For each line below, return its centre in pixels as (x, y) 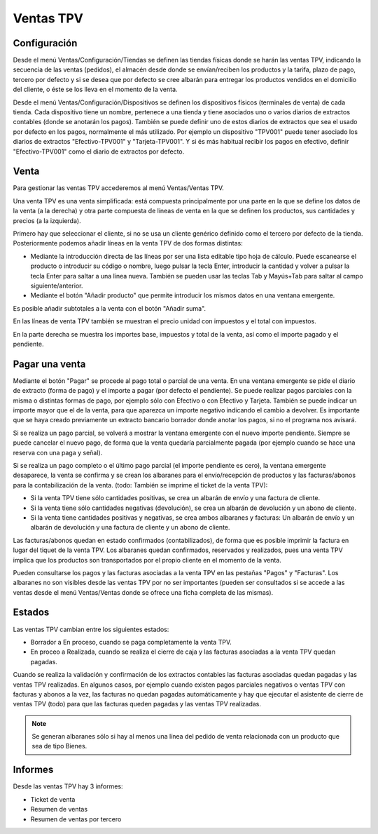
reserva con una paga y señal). (58, 452)
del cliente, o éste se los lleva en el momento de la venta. (95, 89)
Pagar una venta (49, 364)
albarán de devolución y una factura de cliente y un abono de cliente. (130, 527)
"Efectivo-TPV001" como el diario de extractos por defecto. (99, 152)
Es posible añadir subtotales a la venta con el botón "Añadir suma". (110, 308)
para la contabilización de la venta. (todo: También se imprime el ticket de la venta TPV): (140, 485)
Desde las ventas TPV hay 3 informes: (68, 786)
